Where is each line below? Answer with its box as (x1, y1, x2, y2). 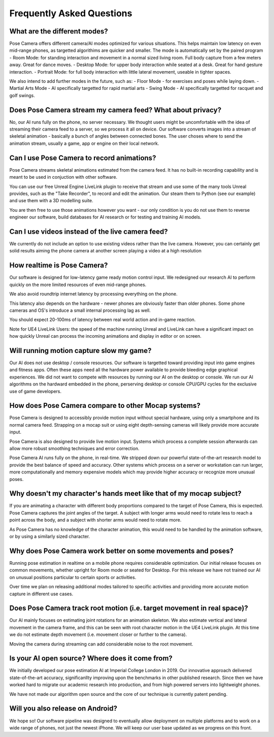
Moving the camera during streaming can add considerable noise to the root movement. (9, 640, 193, 647)
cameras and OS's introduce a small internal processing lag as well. (9, 307, 151, 313)
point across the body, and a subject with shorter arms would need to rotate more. (9, 517, 182, 523)
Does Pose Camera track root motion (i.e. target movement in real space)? (9, 604, 248, 613)
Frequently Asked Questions (9, 8, 132, 19)
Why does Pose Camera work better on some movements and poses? (9, 547, 234, 555)
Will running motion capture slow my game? (9, 346, 152, 355)
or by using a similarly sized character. (9, 533, 90, 539)
